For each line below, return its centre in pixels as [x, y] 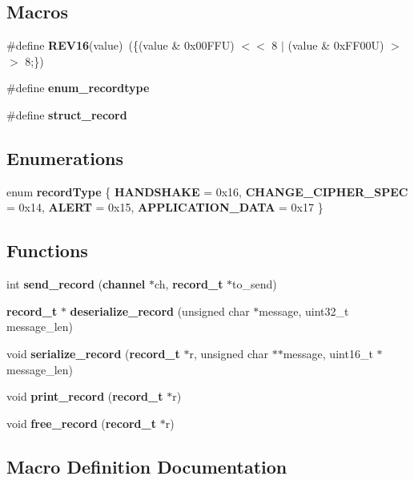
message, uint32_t [304, 311]
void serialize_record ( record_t [93, 353]
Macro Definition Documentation [147, 466]
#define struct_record [67, 114]
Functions [47, 250]
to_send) [255, 284]
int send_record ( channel [76, 284]
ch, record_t [189, 284]
